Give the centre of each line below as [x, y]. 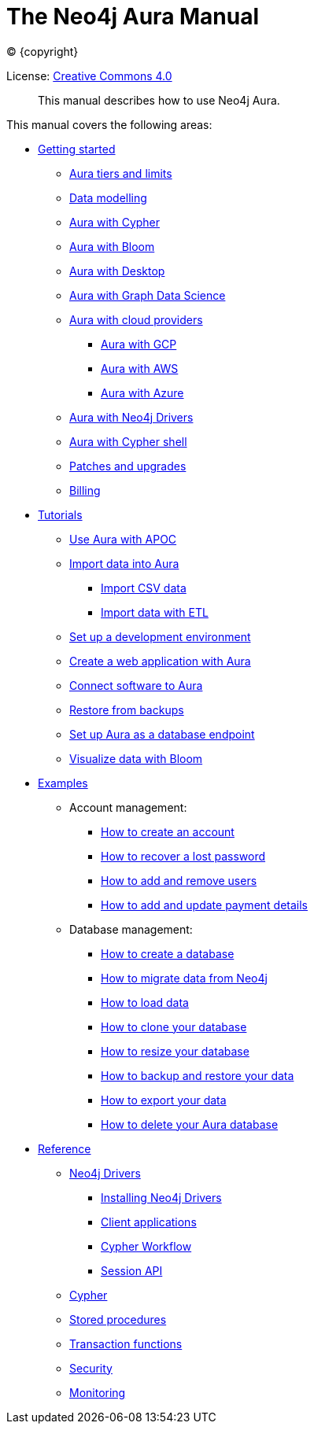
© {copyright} [42, 51]
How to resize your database [175, 1051]
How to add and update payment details [204, 905]
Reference [65, 1148]
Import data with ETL [155, 612]
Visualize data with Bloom [136, 758]
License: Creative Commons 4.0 [89, 76]
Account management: [128, 807]
